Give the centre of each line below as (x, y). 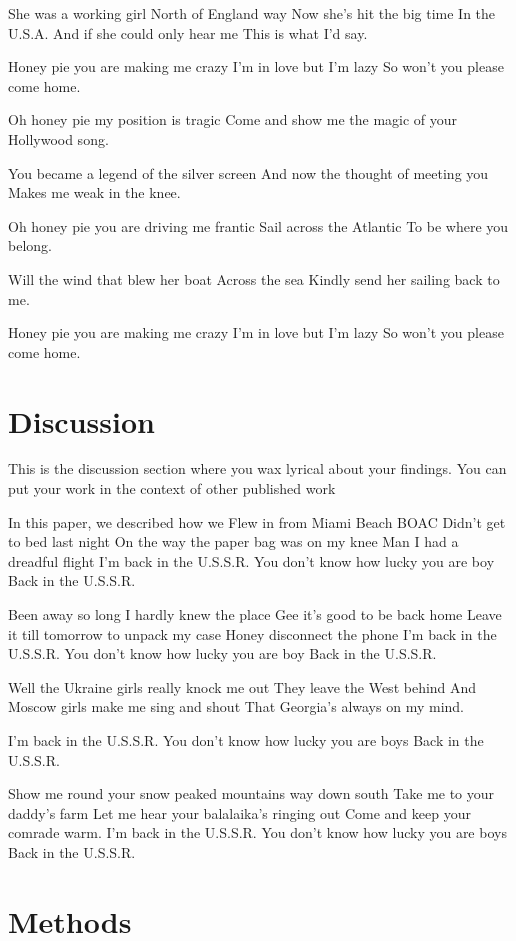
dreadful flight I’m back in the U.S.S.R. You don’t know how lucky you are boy (251, 560)
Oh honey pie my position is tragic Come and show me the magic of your (233, 119)
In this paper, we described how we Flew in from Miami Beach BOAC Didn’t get (257, 521)
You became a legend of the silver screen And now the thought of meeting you (248, 172)
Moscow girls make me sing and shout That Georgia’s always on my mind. (236, 706)
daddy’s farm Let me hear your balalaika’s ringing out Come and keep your (239, 812)
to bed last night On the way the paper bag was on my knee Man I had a (233, 541)
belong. (30, 245)
